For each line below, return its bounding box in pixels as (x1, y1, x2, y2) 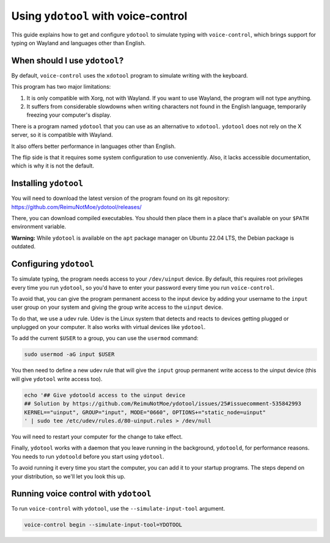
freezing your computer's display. (26, 111, 111, 119)
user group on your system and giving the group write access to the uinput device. (11, 303, 223, 311)
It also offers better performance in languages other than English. (11, 142, 176, 150)
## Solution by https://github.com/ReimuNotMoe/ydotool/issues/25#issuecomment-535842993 (24, 401, 302, 407)
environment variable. (11, 223, 67, 231)
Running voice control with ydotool (11, 489, 152, 499)
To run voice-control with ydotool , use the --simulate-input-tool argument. (11, 505, 226, 512)
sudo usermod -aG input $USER (24, 351, 115, 358)
